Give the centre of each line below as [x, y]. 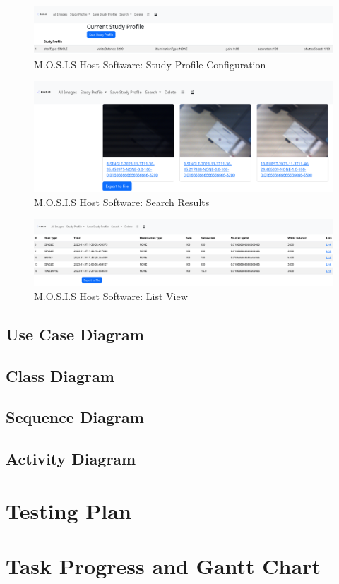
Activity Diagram [71, 459]
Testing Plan [69, 510]
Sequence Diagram [75, 417]
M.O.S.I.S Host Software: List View [111, 296]
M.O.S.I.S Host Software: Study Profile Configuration [150, 64]
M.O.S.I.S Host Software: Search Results [122, 202]
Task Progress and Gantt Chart [163, 566]
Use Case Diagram [75, 334]
